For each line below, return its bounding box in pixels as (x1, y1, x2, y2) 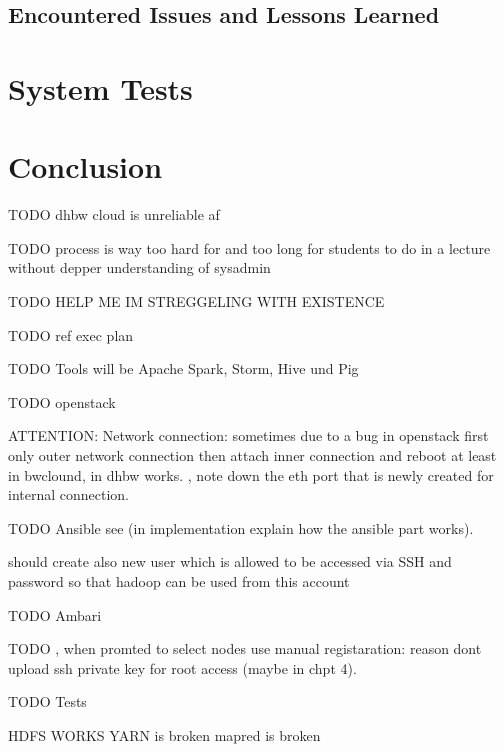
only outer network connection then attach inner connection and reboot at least (8, 445, 497, 466)
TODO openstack (8, 391, 116, 412)
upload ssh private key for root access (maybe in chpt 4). (8, 657, 357, 678)
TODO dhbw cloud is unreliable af (8, 204, 220, 225)
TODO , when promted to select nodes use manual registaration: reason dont (8, 638, 482, 659)
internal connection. (8, 484, 130, 505)
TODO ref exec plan (8, 324, 134, 345)
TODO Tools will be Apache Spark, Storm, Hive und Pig (8, 358, 359, 379)
